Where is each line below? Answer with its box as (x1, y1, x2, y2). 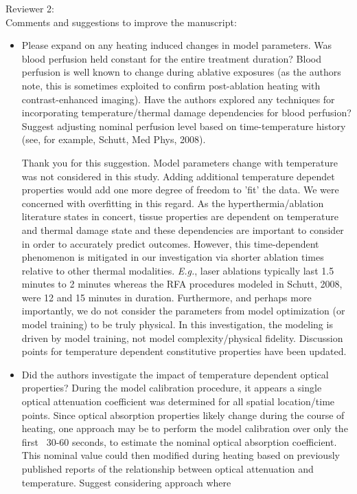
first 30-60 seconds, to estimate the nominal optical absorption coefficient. (21, 434, 337, 449)
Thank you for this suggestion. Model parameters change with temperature (21, 155, 338, 169)
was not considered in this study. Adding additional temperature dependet (21, 169, 335, 183)
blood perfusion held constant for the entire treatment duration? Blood (21, 51, 321, 65)
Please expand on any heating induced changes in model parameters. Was (21, 38, 332, 52)
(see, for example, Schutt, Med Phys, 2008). (21, 132, 206, 147)
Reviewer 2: (5, 1, 54, 15)
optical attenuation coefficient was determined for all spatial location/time (21, 394, 335, 409)
